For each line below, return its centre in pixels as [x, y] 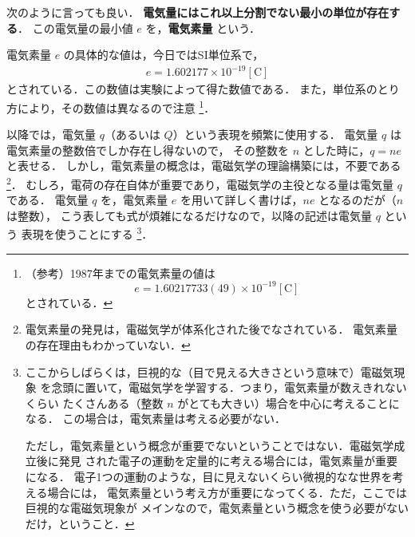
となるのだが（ [358, 200]
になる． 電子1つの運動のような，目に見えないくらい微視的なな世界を [209, 477]
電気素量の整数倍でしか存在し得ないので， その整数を [148, 150]
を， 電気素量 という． [203, 28]
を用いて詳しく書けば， [241, 200]
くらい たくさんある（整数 [94, 403]
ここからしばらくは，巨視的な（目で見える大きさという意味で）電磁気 [209, 371]
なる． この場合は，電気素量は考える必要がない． [156, 419]
